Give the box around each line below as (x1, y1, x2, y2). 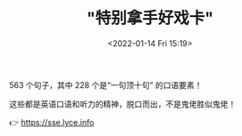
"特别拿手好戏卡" (86, 8, 214, 28)
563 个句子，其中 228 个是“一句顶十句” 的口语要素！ (9, 79, 203, 90)
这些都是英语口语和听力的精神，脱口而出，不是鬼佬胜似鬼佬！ (9, 99, 237, 109)
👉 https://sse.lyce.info (9, 116, 95, 127)
